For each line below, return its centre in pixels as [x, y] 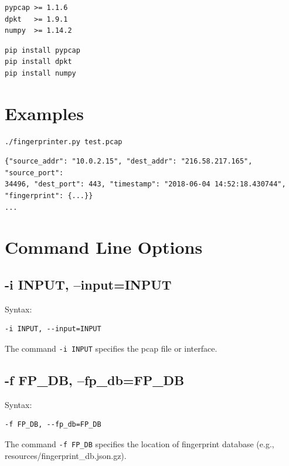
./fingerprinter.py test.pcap [64, 142]
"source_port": [34, 173]
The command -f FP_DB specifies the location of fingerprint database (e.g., [140, 444]
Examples [44, 113]
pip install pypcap [42, 50]
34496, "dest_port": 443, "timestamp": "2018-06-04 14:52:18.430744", [145, 184]
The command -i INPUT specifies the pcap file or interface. [111, 348]
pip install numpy [40, 73]
